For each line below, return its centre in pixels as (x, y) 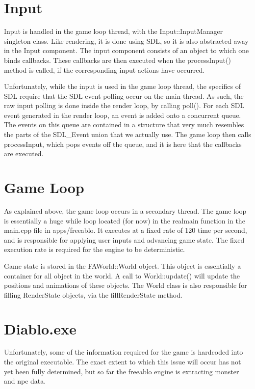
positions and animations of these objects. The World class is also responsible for (126, 285)
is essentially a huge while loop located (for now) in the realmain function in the (125, 220)
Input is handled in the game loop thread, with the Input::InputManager (114, 31)
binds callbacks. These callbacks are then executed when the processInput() (117, 60)
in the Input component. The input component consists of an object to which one (127, 50)
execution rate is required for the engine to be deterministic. (95, 249)
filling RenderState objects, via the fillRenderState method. (93, 294)
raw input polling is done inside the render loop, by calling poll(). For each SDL (124, 105)
